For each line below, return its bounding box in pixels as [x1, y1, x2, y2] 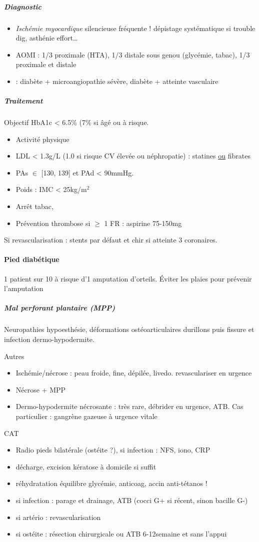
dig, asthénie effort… [15, 32, 78, 43]
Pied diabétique [4, 254, 59, 264]
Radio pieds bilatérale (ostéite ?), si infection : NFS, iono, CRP [15, 444, 210, 455]
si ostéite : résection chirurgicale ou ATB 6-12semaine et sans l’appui [15, 528, 227, 539]
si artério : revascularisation [15, 511, 101, 522]
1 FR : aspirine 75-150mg [104, 217, 182, 228]
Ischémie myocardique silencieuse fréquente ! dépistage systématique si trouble [15, 22, 255, 33]
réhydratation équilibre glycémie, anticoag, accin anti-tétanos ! [15, 478, 207, 488]
